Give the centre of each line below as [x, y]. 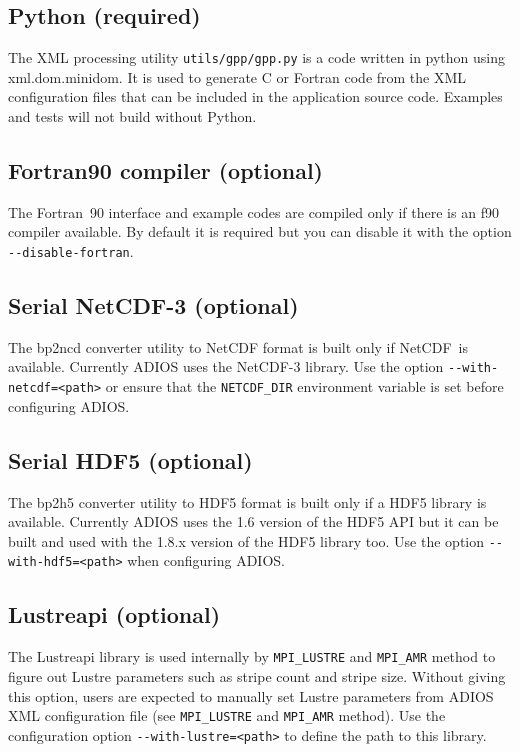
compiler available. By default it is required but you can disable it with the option [260, 231]
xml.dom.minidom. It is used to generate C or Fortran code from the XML [237, 76]
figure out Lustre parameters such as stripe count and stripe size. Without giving [257, 675]
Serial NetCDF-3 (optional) [153, 305]
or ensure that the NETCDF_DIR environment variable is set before [304, 386]
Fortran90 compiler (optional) [165, 170]
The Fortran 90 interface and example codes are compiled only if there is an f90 [253, 211]
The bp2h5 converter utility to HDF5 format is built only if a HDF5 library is [247, 501]
